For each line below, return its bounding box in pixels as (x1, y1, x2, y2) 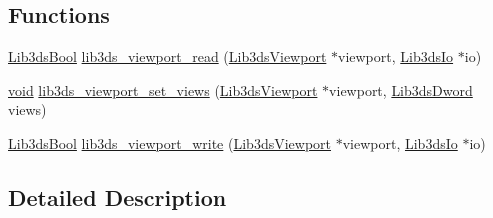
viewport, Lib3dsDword (329, 79, 473, 100)
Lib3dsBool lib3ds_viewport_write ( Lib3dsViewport (8, 132, 332, 153)
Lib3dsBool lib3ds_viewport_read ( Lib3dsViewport (8, 46, 327, 67)
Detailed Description (8, 181, 227, 212)
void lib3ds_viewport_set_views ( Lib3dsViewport (8, 79, 318, 100)
